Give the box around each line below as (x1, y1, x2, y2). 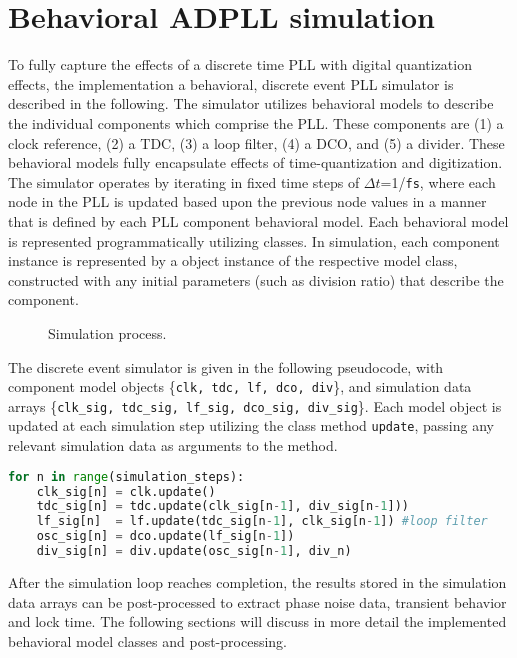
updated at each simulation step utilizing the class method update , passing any (8, 415, 494, 436)
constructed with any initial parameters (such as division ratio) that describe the (8, 269, 504, 290)
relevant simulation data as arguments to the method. (8, 435, 338, 456)
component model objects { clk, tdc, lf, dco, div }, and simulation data (8, 376, 472, 397)
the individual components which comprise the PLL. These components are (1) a (8, 112, 504, 133)
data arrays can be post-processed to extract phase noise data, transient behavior (8, 591, 507, 612)
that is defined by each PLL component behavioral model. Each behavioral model (8, 210, 509, 231)
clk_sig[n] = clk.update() (36, 484, 216, 499)
